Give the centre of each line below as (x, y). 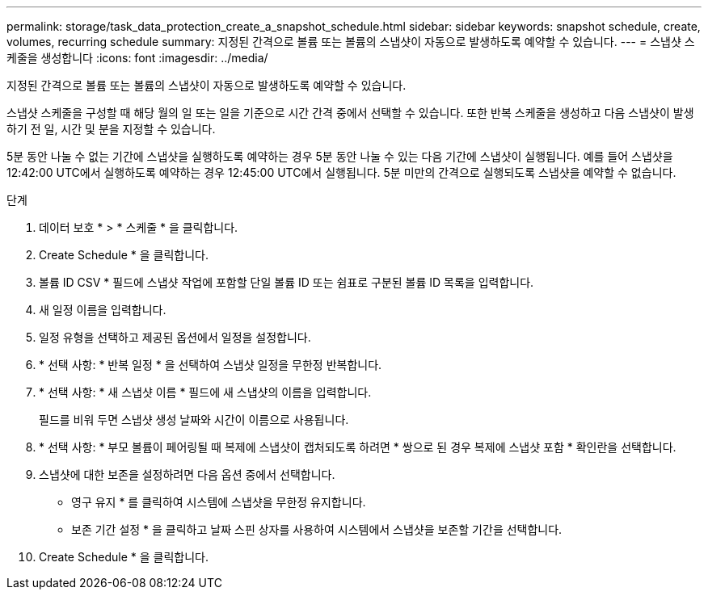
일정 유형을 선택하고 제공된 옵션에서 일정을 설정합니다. (175, 337)
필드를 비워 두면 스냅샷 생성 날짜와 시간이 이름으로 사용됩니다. (194, 420)
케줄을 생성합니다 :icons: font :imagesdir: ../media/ (137, 58)
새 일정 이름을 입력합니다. (103, 310)
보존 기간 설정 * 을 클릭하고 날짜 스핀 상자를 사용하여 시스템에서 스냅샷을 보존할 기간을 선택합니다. (317, 529)
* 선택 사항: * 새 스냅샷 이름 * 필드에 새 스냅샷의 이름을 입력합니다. (205, 392)
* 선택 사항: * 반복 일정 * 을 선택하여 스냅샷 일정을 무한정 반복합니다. (211, 365)
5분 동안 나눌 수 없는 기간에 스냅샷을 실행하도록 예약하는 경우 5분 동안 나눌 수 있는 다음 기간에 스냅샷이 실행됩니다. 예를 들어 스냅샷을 (340, 156)
